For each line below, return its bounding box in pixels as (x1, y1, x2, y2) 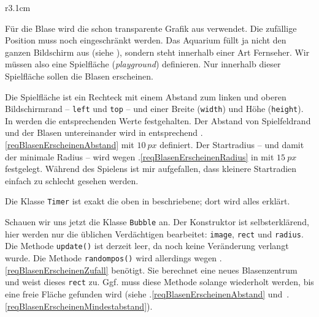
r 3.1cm (5, 1, 31, 13)
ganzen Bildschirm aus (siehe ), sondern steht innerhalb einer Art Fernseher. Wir (5, 45, 310, 58)
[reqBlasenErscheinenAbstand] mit (5, 138, 134, 151)
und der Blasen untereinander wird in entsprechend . (5, 126, 203, 139)
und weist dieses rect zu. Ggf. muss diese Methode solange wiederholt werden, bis (5, 275, 314, 288)
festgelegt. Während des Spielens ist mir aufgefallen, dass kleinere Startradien (5, 162, 297, 175)
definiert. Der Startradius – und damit (159, 138, 304, 151)
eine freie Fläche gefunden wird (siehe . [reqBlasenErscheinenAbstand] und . (5, 287, 290, 300)
